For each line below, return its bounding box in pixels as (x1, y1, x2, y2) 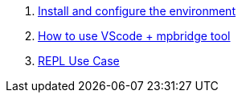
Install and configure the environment (38, 4, 236, 18)
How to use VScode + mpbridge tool (38, 29, 231, 43)
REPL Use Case (38, 54, 120, 68)
